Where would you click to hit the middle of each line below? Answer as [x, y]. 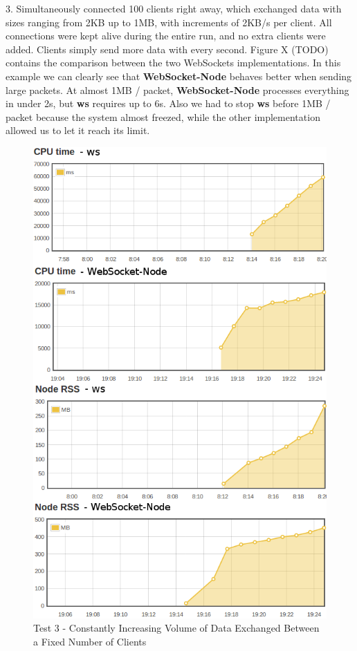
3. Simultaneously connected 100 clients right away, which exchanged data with [174, 8]
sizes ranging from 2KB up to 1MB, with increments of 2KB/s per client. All [169, 22]
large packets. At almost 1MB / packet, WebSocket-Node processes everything [177, 89]
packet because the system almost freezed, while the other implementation [163, 116]
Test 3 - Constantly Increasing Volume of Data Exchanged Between [176, 628]
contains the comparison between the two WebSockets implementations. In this [173, 63]
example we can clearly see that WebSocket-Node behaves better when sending [179, 76]
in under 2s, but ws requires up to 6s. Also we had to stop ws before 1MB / [168, 103]
